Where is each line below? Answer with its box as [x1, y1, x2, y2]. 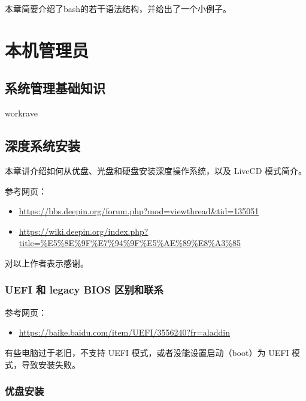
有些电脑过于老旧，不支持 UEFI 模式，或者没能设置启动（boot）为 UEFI [5, 346, 289, 358]
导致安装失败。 [21, 358, 80, 370]
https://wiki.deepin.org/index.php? [19, 225, 149, 237]
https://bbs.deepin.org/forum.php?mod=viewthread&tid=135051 [19, 205, 259, 217]
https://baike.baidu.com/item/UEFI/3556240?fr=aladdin [19, 326, 230, 339]
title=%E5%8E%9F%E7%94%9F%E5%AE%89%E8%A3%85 [19, 237, 241, 249]
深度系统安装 [5, 136, 80, 155]
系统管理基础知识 [5, 79, 105, 97]
